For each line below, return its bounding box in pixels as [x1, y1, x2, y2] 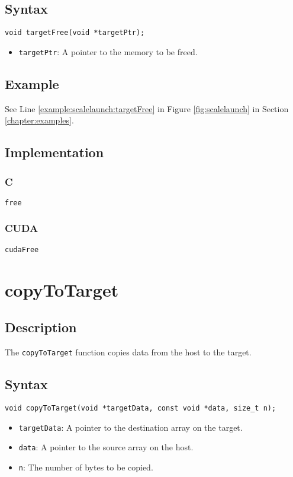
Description [5, 318, 77, 336]
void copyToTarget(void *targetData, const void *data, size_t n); [5, 403, 276, 412]
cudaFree [5, 245, 39, 254]
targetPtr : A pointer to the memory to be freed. [18, 45, 198, 58]
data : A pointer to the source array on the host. [18, 441, 194, 453]
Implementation [5, 143, 104, 161]
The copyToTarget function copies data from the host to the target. [5, 346, 252, 358]
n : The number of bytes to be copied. [18, 460, 153, 473]
